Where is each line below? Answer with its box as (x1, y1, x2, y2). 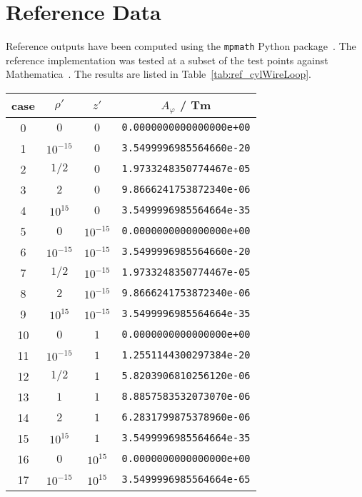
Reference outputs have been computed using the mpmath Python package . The (6, 39, 356, 54)
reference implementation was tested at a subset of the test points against (6, 52, 328, 67)
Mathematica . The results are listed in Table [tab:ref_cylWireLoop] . (6, 66, 312, 81)
